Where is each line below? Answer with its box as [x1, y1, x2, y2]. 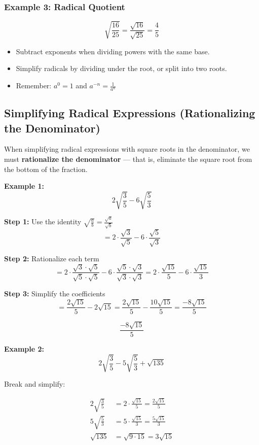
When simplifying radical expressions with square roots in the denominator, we [4, 144, 250, 154]
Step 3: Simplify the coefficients [4, 288, 105, 298]
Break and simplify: [4, 379, 65, 389]
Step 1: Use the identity [4, 216, 82, 227]
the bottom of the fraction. [4, 163, 88, 174]
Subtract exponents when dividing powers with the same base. [16, 46, 210, 56]
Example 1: [4, 181, 44, 191]
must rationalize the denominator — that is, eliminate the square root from [4, 154, 252, 164]
